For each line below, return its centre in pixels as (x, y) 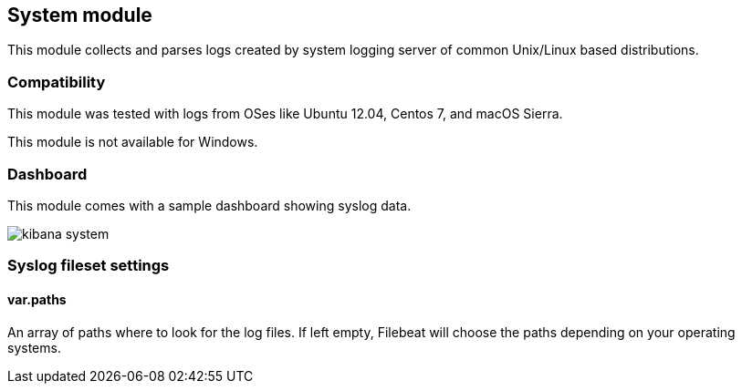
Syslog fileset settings (89, 266)
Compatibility (57, 82)
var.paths (37, 299)
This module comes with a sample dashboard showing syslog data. (209, 205)
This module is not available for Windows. (133, 142)
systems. (34, 347)
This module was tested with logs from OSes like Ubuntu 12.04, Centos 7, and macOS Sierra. (285, 114)
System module (80, 15)
